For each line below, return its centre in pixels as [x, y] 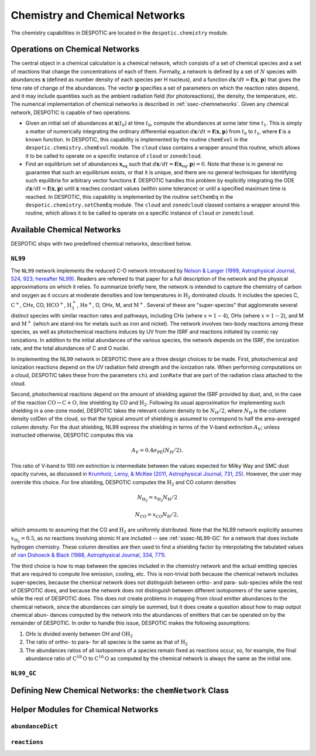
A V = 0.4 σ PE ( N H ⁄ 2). [157, 451]
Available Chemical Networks [66, 230]
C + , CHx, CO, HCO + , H [41, 305]
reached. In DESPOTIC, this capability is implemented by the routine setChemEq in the [129, 196]
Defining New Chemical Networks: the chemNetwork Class [120, 691]
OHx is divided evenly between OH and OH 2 [79, 634]
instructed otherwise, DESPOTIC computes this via [72, 435]
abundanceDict [35, 726]
